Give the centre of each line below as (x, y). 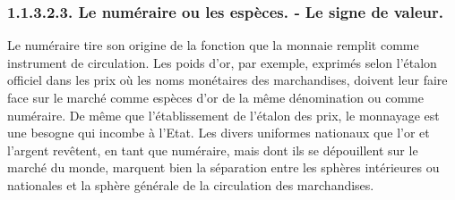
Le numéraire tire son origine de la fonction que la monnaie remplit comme (213, 45)
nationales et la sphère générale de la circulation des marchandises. (191, 184)
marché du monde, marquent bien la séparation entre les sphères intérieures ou (223, 167)
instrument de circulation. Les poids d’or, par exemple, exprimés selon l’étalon (222, 62)
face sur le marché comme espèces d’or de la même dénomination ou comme (215, 97)
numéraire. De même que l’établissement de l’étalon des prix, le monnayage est (223, 115)
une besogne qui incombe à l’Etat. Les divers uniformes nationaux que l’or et (219, 133)
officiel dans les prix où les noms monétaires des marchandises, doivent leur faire (227, 80)
